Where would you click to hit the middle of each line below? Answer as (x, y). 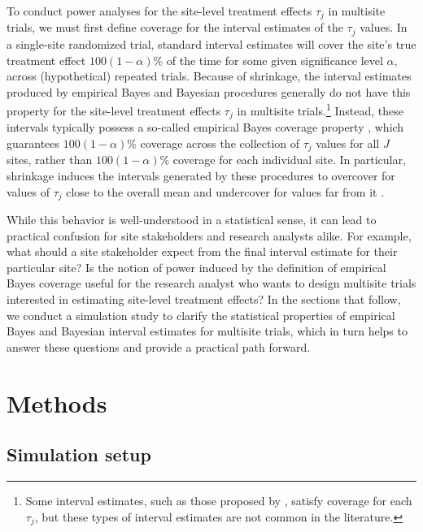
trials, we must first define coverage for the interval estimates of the (175, 27)
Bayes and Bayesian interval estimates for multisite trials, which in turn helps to (207, 331)
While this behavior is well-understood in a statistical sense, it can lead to (192, 220)
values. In (384, 27)
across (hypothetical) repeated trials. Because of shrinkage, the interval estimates (209, 76)
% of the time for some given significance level (268, 60)
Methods (57, 402)
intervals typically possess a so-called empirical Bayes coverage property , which (205, 127)
